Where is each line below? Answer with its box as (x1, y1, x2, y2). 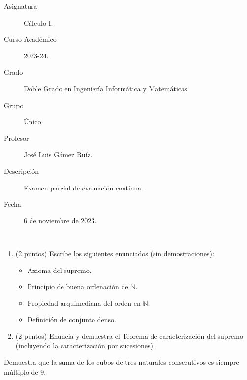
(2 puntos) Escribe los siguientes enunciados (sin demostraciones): (15, 248, 214, 258)
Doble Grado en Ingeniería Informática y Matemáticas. (24, 83, 189, 93)
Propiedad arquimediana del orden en (27, 298, 141, 308)
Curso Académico (4, 34, 57, 44)
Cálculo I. (24, 17, 53, 27)
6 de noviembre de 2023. (24, 215, 97, 225)
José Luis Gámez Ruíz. (24, 149, 93, 160)
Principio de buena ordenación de (27, 281, 128, 292)
